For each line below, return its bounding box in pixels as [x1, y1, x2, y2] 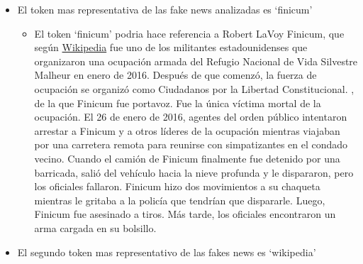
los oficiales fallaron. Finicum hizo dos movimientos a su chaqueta [34, 179, 320, 194]
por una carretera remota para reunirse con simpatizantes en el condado [34, 137, 348, 152]
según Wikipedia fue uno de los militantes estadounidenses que [34, 40, 308, 55]
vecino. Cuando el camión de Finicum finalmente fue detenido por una [34, 150, 340, 165]
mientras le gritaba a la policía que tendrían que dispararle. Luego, [34, 192, 325, 207]
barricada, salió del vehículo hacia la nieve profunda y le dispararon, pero [34, 165, 354, 180]
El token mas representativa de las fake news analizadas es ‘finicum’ [17, 2, 313, 16]
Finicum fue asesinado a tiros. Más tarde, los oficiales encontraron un [34, 207, 336, 221]
